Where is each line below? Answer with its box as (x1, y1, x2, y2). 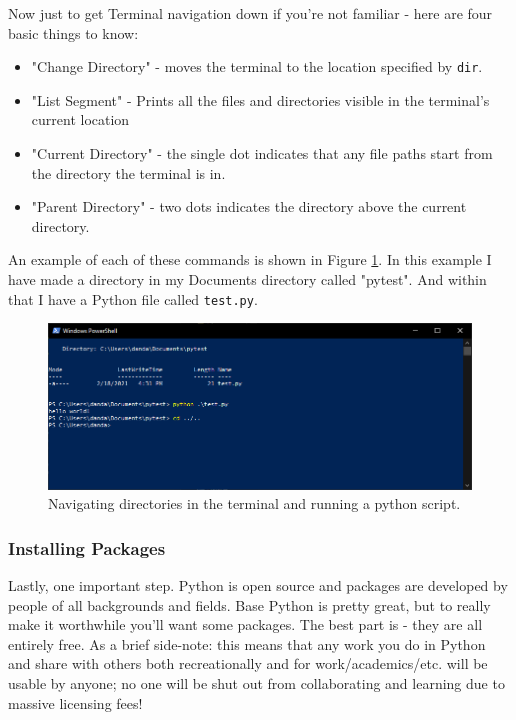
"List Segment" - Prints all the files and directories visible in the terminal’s (31, 89, 490, 110)
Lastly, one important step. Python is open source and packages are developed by (8, 574, 508, 595)
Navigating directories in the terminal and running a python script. (48, 493, 461, 514)
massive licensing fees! (8, 692, 143, 713)
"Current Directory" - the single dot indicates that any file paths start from (31, 143, 493, 164)
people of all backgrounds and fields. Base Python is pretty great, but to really (8, 594, 491, 615)
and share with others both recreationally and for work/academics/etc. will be (8, 653, 488, 674)
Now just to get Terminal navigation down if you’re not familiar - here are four (8, 3, 493, 23)
